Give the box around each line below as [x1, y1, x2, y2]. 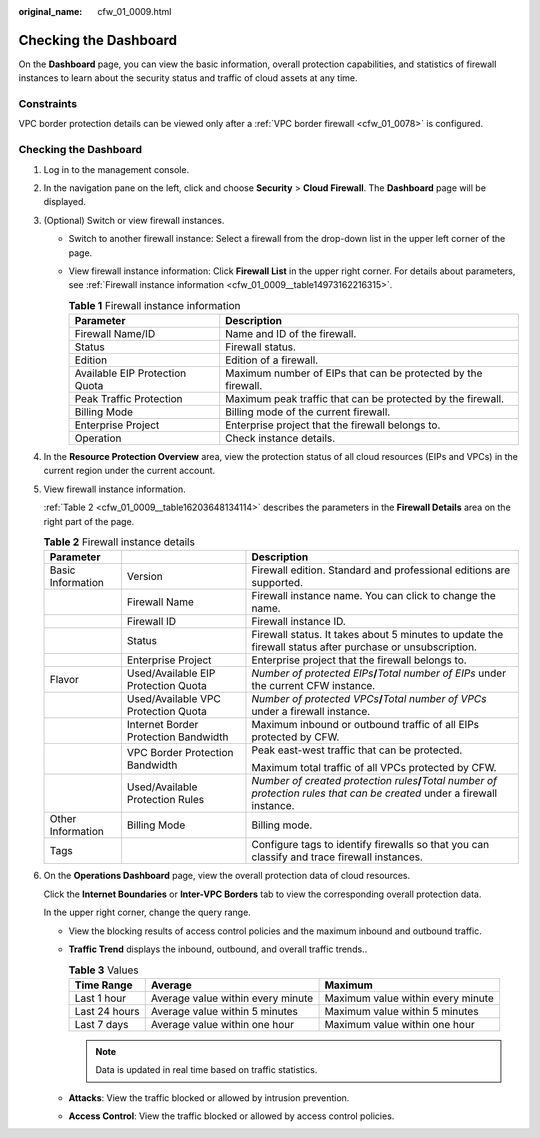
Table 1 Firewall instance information [68, 298, 241, 312]
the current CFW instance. [251, 679, 376, 693]
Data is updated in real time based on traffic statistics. [95, 1064, 318, 1076]
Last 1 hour [74, 991, 127, 1005]
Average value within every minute [150, 991, 314, 1005]
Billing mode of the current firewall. [225, 405, 391, 419]
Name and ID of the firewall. [225, 327, 357, 341]
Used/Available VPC [126, 692, 222, 706]
